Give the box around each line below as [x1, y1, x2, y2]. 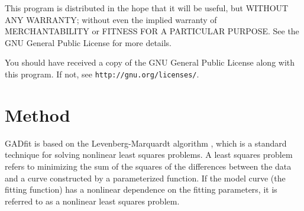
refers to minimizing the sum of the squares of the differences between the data [5, 160, 292, 172]
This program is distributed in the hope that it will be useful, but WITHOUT [5, 2, 289, 14]
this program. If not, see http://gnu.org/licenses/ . [5, 67, 199, 80]
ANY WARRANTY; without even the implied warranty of [5, 13, 217, 25]
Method [5, 102, 70, 126]
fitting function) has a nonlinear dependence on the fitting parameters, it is [5, 183, 277, 196]
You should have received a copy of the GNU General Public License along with [5, 56, 295, 69]
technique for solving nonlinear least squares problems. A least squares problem [5, 148, 293, 161]
